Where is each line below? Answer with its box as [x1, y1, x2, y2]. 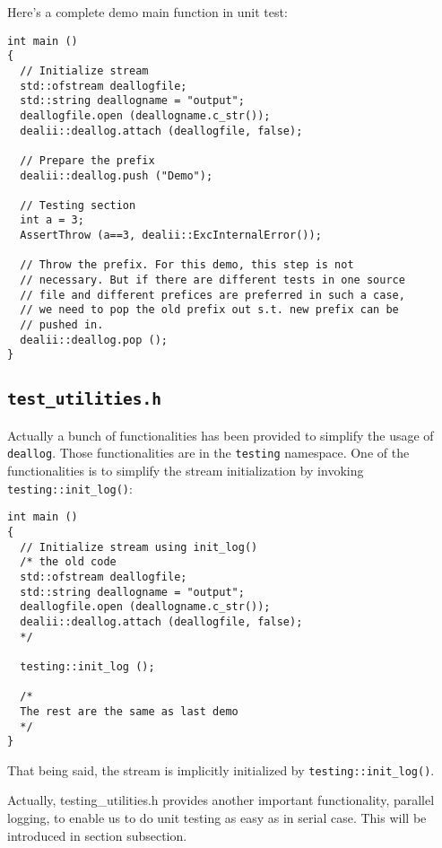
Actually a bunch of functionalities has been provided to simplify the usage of [7, 425, 434, 444]
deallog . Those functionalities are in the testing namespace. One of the [7, 443, 410, 462]
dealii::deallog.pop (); [20, 333, 168, 346]
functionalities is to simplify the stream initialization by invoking [7, 461, 364, 480]
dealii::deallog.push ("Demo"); [20, 169, 213, 182]
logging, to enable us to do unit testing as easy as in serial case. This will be [7, 809, 427, 827]
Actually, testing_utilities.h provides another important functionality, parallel [7, 791, 435, 809]
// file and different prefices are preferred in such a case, [20, 288, 405, 302]
